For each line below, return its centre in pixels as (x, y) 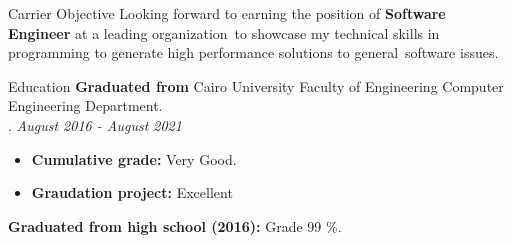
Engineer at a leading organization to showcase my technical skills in (224, 32)
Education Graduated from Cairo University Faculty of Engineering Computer (256, 85)
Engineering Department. (85, 105)
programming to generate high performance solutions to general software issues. (253, 52)
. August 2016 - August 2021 (95, 124)
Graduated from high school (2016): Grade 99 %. (175, 225)
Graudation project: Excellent (132, 192)
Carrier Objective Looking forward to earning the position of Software (227, 13)
